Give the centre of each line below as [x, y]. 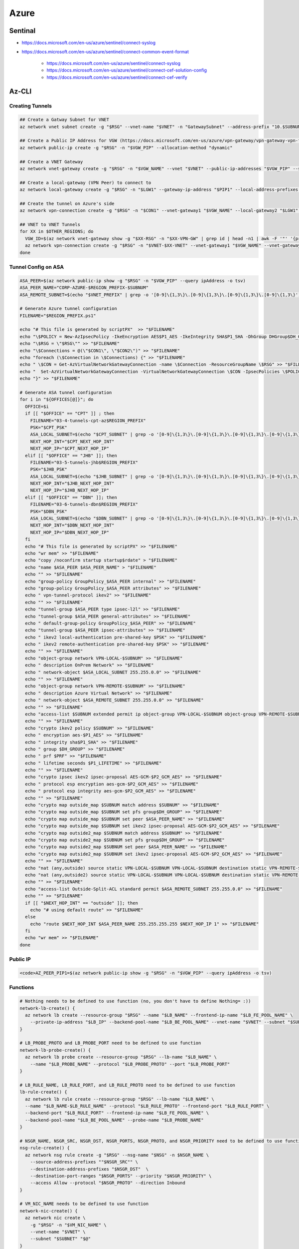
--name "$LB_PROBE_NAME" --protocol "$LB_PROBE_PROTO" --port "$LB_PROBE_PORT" [130, 1064]
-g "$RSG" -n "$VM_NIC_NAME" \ [68, 1225]
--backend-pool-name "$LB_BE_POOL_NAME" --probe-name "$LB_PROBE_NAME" [114, 1120]
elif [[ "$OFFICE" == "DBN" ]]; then [71, 497]
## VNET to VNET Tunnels [50, 225]
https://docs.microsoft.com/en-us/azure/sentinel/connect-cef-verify [117, 77]
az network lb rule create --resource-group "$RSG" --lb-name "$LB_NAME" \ [120, 1099]
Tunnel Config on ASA [37, 267]
